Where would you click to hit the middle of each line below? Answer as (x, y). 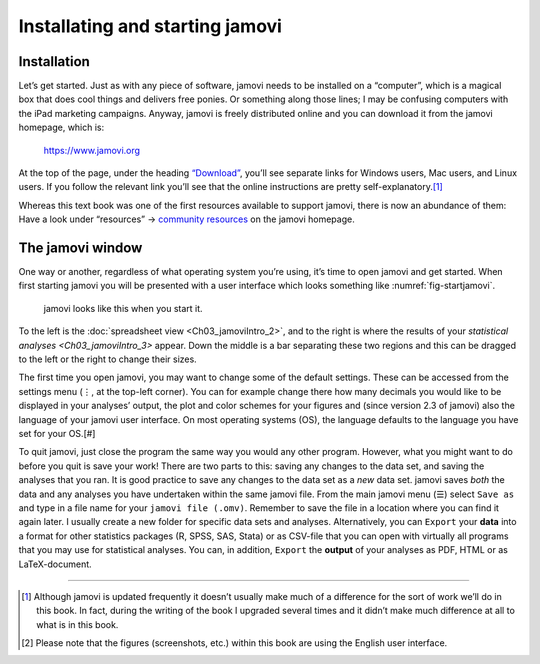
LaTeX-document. (55, 564)
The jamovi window (80, 248)
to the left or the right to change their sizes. (107, 359)
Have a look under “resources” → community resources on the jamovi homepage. (186, 219)
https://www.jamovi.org (91, 150)
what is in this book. (77, 624)
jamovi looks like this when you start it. (123, 308)
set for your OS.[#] (57, 433)
